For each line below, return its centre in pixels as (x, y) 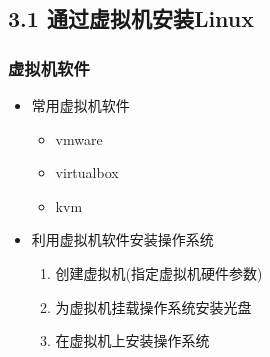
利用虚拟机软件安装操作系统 (122, 239)
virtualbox (87, 172)
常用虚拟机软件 (80, 105)
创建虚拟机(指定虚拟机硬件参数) (159, 272)
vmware (79, 138)
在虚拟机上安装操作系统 (132, 340)
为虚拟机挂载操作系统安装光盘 (153, 306)
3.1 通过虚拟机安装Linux (131, 18)
